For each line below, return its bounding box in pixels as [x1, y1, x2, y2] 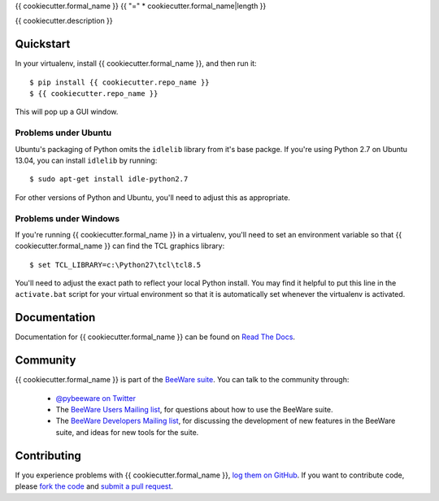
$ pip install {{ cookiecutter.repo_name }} [29, 77, 211, 87]
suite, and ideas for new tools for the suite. [55, 427, 199, 437]
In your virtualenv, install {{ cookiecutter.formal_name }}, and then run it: [15, 59, 257, 68]
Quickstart [15, 37, 71, 51]
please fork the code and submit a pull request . [15, 481, 174, 491]
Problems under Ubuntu [15, 127, 112, 138]
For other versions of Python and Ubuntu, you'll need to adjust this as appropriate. [15, 192, 290, 203]
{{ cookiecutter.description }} [15, 16, 113, 26]
